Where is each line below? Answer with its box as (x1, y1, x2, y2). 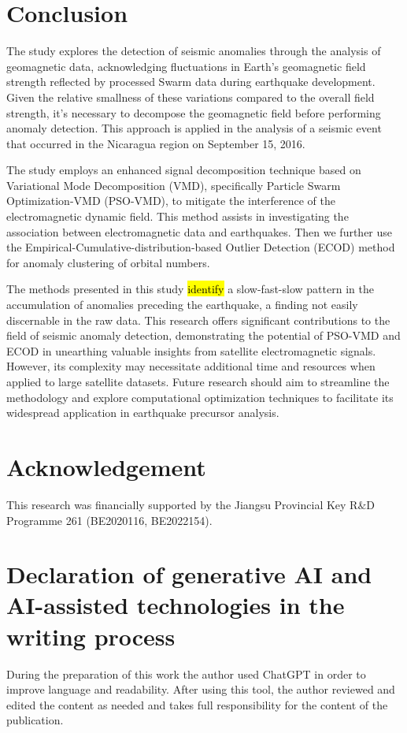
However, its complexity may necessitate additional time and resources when (6, 358, 376, 374)
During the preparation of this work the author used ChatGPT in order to (6, 665, 366, 682)
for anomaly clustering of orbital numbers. (6, 254, 210, 270)
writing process (6, 620, 176, 652)
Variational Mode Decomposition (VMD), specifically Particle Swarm (6, 177, 341, 193)
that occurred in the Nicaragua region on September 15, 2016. (6, 135, 305, 151)
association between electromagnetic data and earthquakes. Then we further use (6, 223, 393, 240)
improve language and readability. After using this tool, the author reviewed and (6, 681, 395, 698)
